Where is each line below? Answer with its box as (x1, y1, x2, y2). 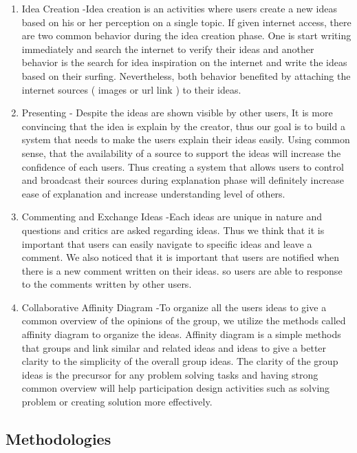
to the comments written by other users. (21, 277, 192, 291)
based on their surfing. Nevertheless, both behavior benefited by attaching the (21, 68, 351, 83)
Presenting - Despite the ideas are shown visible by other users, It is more (21, 105, 333, 120)
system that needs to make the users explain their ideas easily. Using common (21, 132, 350, 147)
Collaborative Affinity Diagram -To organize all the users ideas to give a (21, 299, 327, 314)
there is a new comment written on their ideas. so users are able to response (21, 263, 343, 277)
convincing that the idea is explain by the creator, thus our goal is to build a (21, 118, 345, 133)
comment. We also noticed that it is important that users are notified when (21, 250, 340, 264)
